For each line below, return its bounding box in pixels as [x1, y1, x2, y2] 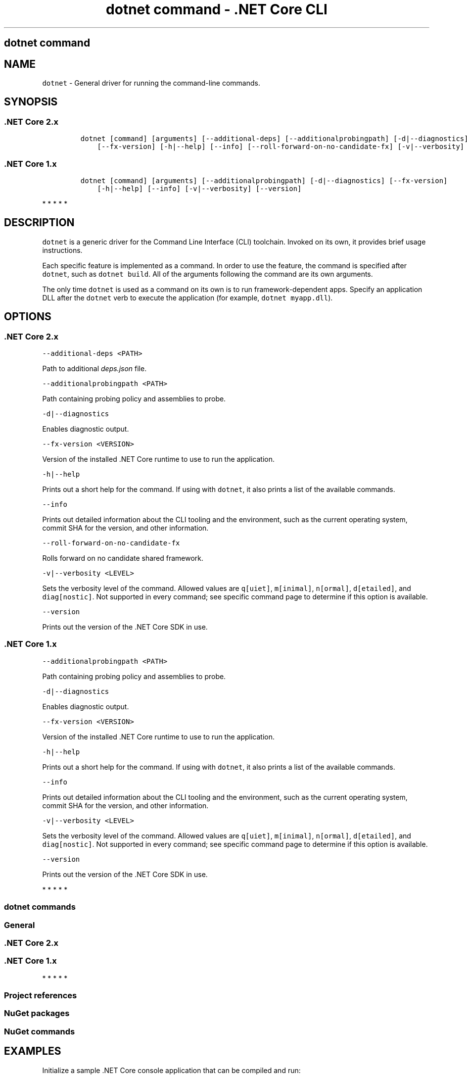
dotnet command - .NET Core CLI [106, 1, 327, 18]
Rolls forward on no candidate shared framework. [42, 554, 204, 563]
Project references [4, 990, 77, 1001]
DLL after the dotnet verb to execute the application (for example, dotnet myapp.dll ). [42, 293, 333, 302]
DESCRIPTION [4, 216, 75, 229]
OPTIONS [4, 310, 51, 323]
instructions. [42, 245, 83, 254]
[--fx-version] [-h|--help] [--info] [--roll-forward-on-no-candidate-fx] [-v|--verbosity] [97, 143, 465, 151]
